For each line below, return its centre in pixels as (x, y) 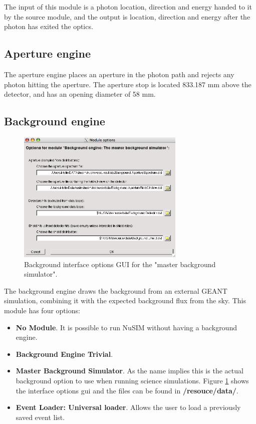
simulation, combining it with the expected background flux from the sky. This (125, 300)
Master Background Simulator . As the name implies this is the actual (130, 371)
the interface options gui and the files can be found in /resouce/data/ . (127, 390)
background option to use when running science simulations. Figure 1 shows (132, 380)
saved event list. (40, 417)
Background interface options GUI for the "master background (120, 264)
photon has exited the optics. (49, 26)
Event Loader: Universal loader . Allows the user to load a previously (128, 407)
